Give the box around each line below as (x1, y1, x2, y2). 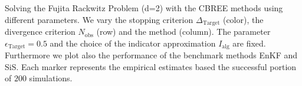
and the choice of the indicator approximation (50, 37, 216, 49)
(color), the (222, 13, 264, 25)
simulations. (29, 72, 73, 84)
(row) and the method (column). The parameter (96, 25, 271, 38)
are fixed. (232, 37, 266, 49)
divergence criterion (5, 25, 75, 38)
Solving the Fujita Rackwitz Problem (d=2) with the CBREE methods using (5, 2, 283, 14)
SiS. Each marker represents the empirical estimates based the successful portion (5, 60, 297, 72)
